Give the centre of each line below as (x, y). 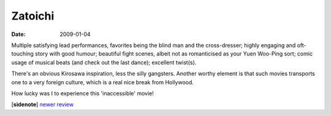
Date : (18, 34)
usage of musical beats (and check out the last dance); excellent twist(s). (104, 62)
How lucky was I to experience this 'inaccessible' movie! (83, 93)
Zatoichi (33, 16)
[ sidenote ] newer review (42, 104)
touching (22, 54)
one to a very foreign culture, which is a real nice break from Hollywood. (103, 82)
